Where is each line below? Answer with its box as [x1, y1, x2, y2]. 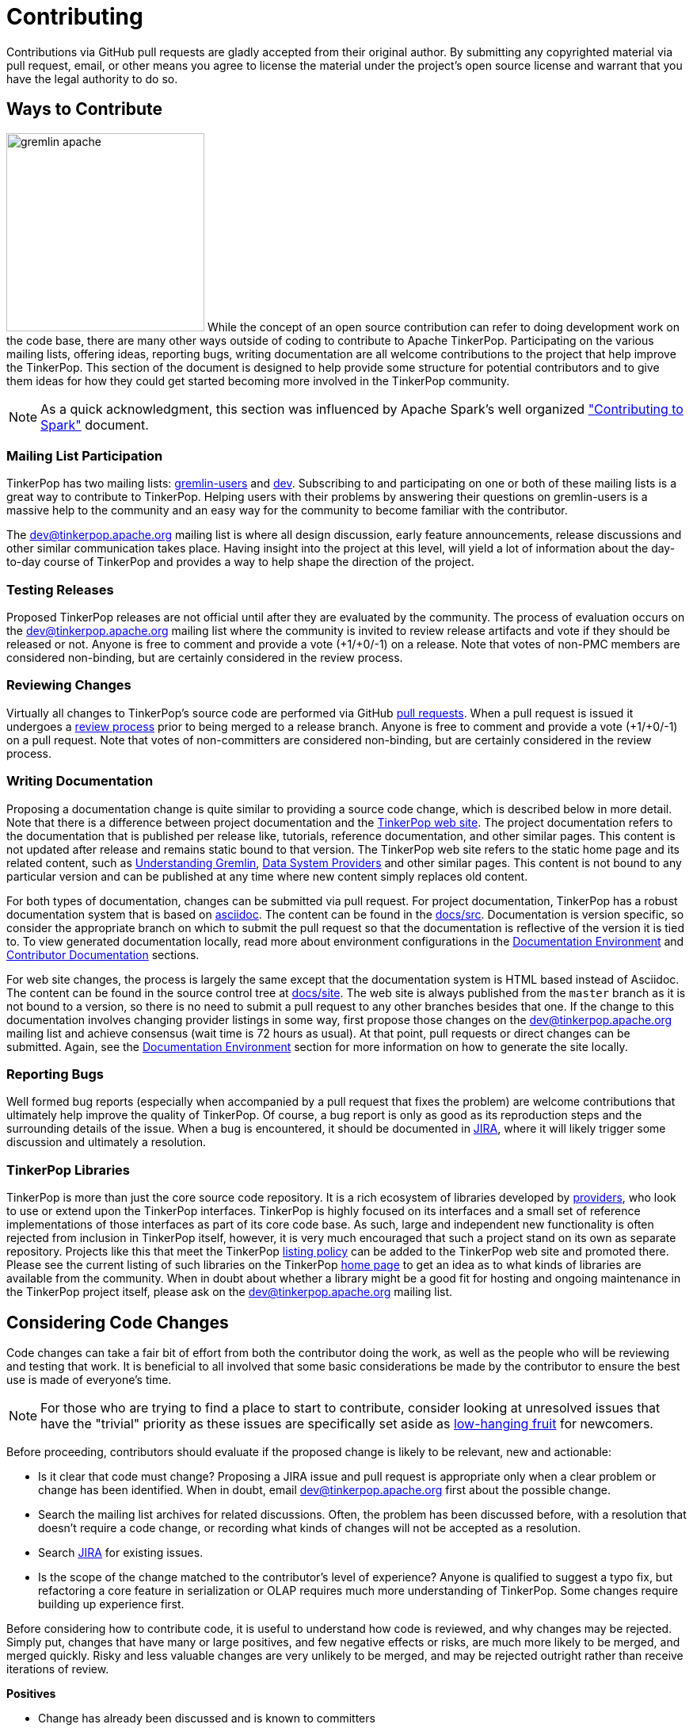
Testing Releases [6, 581, 114, 598]
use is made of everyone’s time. [6, 1372, 172, 1386]
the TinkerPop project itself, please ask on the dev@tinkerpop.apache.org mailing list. [6, 1285, 453, 1299]
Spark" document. [40, 416, 149, 433]
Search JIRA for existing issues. [38, 1545, 204, 1559]
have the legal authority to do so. [6, 71, 178, 86]
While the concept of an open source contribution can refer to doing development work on [207, 319, 680, 334]
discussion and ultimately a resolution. [6, 1135, 207, 1149]
